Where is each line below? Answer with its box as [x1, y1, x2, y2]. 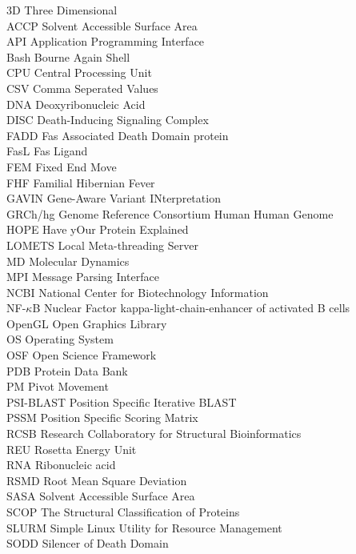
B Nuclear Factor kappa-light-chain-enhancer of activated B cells [32, 299, 350, 316]
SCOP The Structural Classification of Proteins [6, 504, 240, 520]
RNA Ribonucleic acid [6, 456, 116, 473]
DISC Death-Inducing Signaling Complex [6, 111, 209, 128]
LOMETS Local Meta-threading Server [6, 236, 198, 253]
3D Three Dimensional [6, 2, 118, 18]
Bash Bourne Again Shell [6, 48, 130, 65]
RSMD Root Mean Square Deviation [6, 472, 187, 488]
